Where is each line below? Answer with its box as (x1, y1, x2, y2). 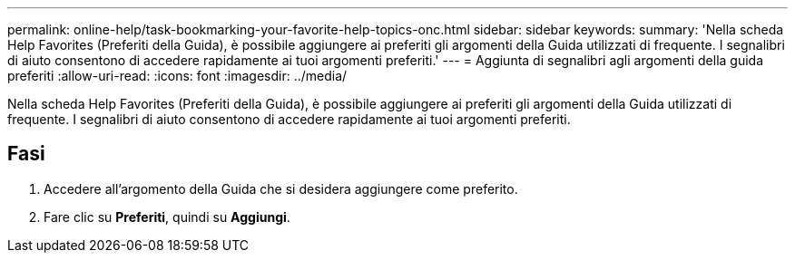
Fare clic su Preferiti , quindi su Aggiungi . (44, 208, 290, 225)
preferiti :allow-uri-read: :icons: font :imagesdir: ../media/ (7, 68, 348, 83)
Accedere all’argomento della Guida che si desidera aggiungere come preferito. (44, 180, 518, 197)
